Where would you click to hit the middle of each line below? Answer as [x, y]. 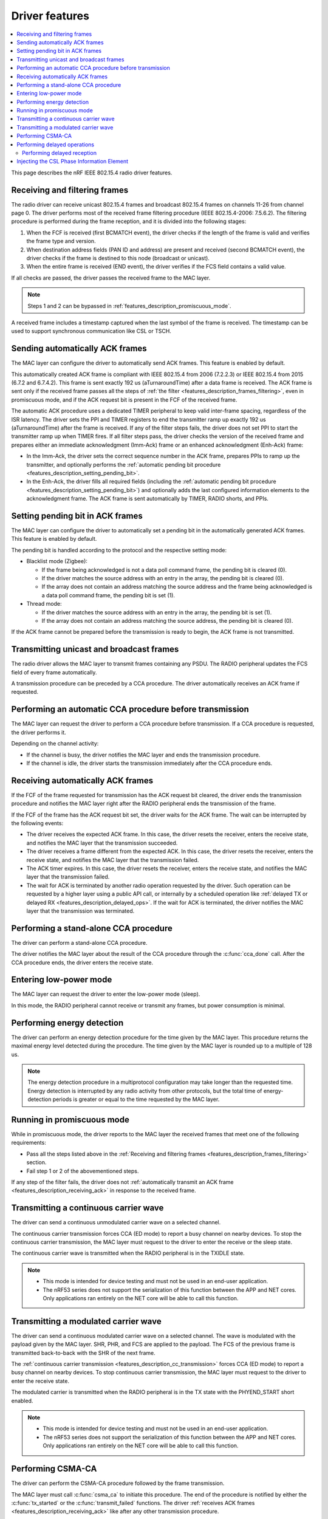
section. [36, 1162]
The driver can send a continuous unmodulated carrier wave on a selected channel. [116, 1222]
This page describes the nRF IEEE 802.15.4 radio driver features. [92, 173]
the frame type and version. [61, 241]
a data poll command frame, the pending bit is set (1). [108, 595]
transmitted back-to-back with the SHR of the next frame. [83, 1353]
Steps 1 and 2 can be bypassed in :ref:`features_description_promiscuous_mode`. [129, 306]
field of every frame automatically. [54, 672]
